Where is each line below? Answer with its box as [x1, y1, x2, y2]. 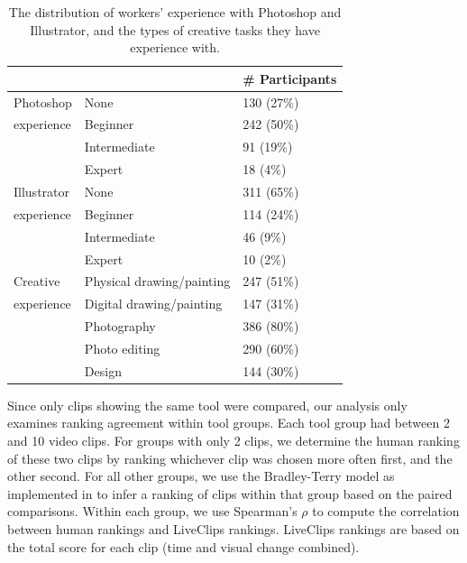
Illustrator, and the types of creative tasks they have [30, 20, 320, 39]
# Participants [243, 69, 337, 88]
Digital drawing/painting [84, 294, 223, 313]
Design [84, 361, 122, 380]
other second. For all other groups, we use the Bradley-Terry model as [7, 466, 395, 485]
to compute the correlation [312, 502, 460, 521]
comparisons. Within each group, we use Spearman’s [7, 502, 298, 521]
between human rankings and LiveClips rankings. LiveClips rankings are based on [7, 520, 460, 538]
